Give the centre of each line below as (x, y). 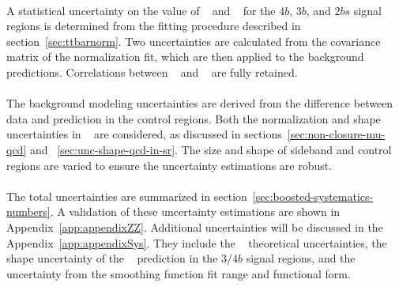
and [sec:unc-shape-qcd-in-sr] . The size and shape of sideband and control (211, 149)
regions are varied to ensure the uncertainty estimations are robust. (169, 165)
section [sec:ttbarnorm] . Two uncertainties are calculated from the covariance (194, 41)
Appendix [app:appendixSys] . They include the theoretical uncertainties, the (197, 242)
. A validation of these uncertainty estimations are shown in (195, 211)
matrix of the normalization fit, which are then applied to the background (185, 57)
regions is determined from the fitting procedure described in (154, 26)
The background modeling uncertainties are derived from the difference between (200, 103)
